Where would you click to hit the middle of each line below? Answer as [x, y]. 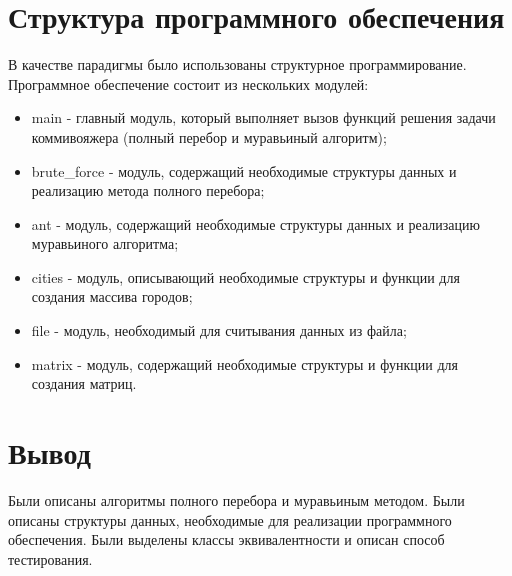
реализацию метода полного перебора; [148, 190]
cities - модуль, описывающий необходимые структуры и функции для [245, 276]
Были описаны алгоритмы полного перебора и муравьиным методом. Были [236, 499]
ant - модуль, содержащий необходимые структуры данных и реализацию [255, 223]
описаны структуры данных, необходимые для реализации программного [230, 519]
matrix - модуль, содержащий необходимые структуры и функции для [244, 363]
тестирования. [50, 558]
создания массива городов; [112, 296]
